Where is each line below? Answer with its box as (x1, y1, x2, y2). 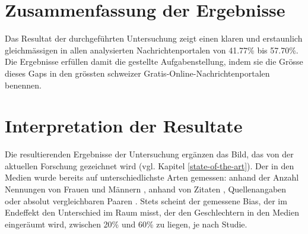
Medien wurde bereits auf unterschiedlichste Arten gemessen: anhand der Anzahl (5, 171, 299, 184)
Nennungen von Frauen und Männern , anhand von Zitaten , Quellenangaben (5, 183, 287, 195)
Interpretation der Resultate (5, 113, 243, 138)
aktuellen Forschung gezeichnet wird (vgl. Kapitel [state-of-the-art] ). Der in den (5, 159, 294, 172)
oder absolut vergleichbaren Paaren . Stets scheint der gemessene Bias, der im (5, 194, 287, 207)
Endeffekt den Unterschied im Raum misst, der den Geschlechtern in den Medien (5, 206, 299, 219)
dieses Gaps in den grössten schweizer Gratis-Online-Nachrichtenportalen (5, 67, 270, 79)
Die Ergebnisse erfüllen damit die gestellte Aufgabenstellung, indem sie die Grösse (5, 55, 303, 68)
